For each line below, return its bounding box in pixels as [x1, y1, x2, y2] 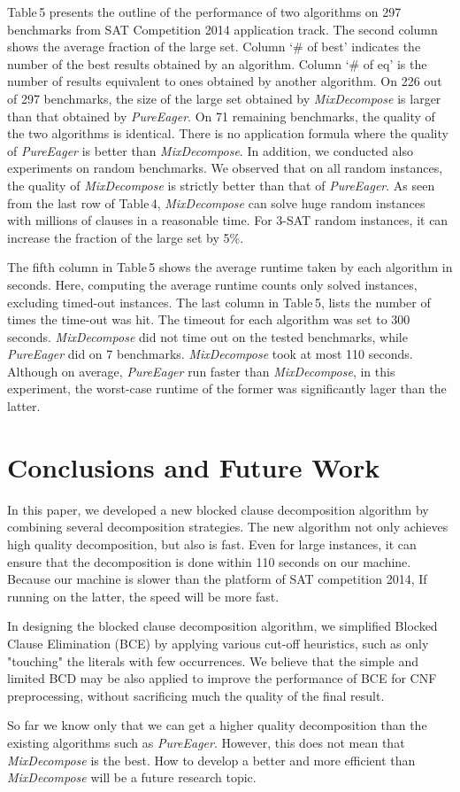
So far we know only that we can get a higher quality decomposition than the [7, 716, 427, 734]
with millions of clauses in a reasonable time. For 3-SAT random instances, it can [7, 211, 448, 229]
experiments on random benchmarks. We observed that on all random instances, [7, 159, 443, 177]
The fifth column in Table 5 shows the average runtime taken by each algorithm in [7, 258, 453, 276]
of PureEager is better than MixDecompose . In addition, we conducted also [7, 141, 413, 159]
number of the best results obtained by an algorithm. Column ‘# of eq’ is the [7, 54, 427, 73]
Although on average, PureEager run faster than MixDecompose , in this [7, 361, 395, 380]
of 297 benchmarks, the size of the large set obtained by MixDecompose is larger [7, 89, 441, 107]
